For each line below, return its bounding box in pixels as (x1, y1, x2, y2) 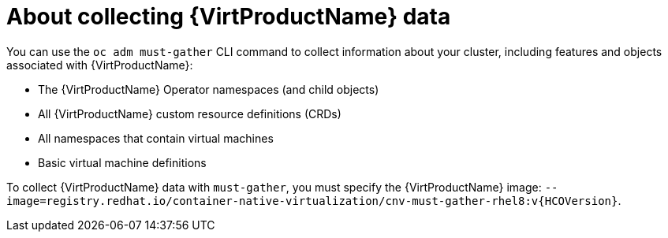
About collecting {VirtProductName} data (6, 3, 451, 30)
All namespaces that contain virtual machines (38, 131, 274, 145)
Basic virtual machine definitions (38, 155, 207, 169)
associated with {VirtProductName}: (6, 58, 193, 72)
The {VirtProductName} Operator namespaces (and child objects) (38, 82, 379, 96)
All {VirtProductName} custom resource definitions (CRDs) (38, 106, 341, 121)
